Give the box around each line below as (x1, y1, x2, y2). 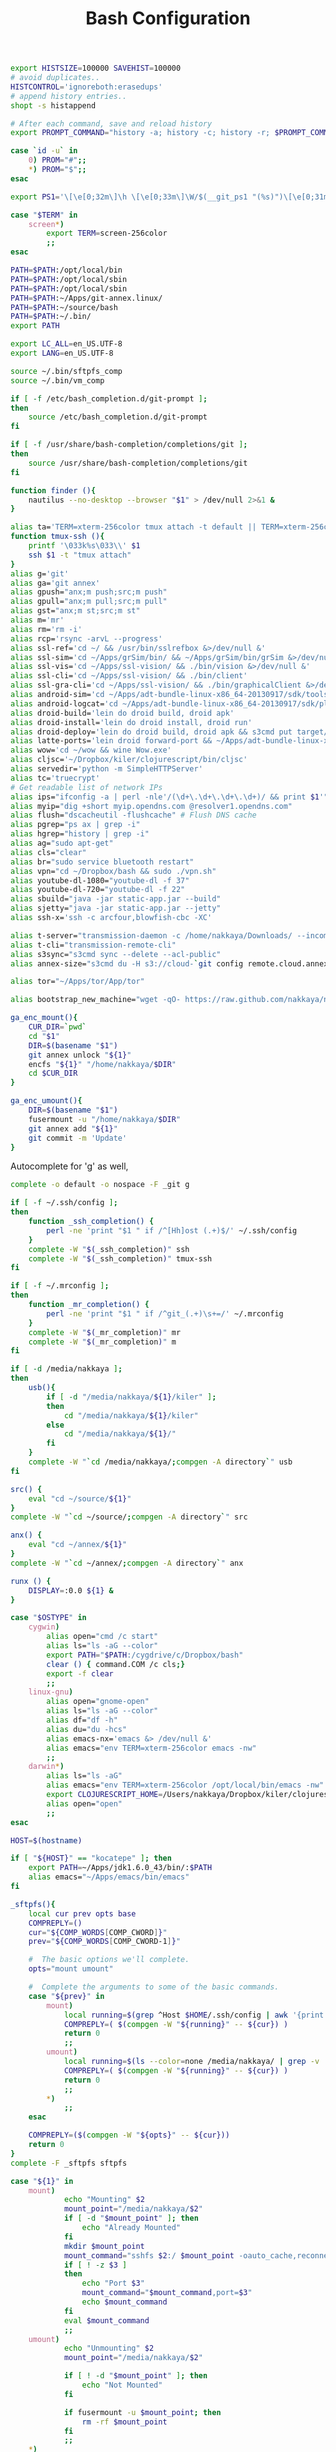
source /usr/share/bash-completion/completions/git (28, 458, 248, 468)
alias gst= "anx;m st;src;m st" (10, 606, 141, 616)
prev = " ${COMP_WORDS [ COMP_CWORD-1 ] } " (28, 1937, 182, 1947)
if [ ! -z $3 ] (63, 2260, 128, 2270)
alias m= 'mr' (10, 615, 65, 626)
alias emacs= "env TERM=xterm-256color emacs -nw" (46, 1743, 257, 1753)
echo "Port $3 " (81, 2278, 145, 2289)
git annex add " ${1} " (28, 1123, 118, 1134)
